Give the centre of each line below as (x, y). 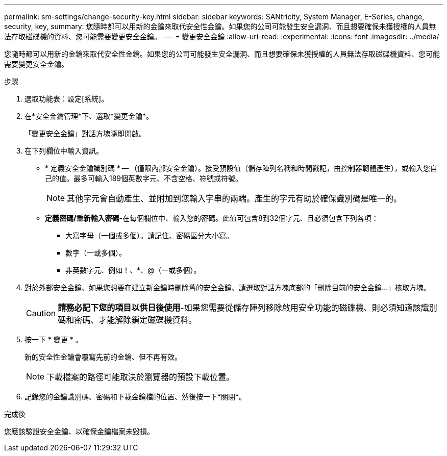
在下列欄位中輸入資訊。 (64, 151)
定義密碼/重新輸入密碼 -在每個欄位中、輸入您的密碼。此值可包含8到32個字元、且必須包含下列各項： (212, 218)
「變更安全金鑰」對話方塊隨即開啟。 (85, 133)
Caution (41, 313)
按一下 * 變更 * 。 (54, 339)
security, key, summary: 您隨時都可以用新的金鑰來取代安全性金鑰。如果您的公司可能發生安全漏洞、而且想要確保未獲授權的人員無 (220, 26)
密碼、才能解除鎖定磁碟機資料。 (135, 320)
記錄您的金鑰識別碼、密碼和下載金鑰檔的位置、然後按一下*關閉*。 (135, 397)
